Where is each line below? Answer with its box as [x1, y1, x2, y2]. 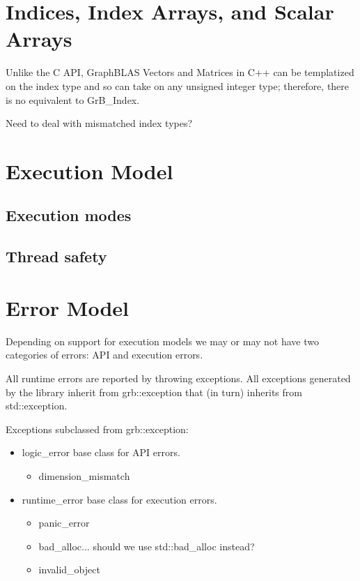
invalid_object [38, 562, 100, 577]
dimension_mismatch [38, 468, 130, 483]
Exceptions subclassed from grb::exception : [6, 421, 189, 436]
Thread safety [6, 246, 107, 267]
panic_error [38, 515, 90, 530]
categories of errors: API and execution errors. [6, 347, 203, 362]
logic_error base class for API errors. [22, 445, 180, 460]
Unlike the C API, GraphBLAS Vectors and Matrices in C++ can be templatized [6, 65, 354, 80]
